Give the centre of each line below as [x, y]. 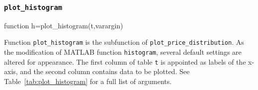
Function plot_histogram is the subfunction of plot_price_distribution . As [124, 42]
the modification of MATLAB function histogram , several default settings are [123, 52]
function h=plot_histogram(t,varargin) [64, 25]
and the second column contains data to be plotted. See [105, 71]
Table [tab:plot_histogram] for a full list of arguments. [88, 81]
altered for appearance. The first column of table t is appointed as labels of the [125, 61]
